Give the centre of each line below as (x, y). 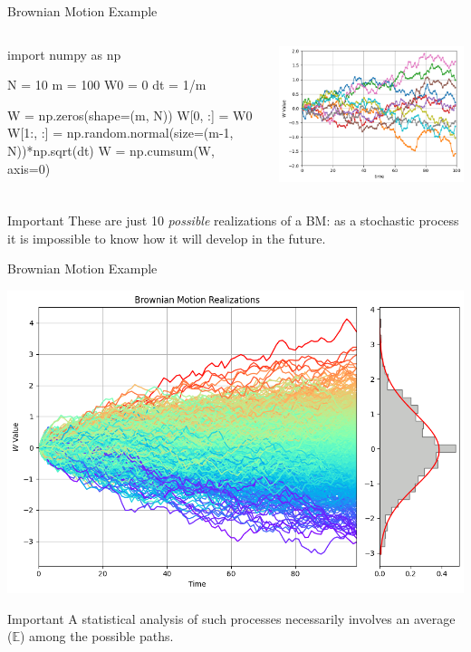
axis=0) (29, 168)
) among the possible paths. (97, 636)
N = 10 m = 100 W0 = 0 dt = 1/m (107, 85)
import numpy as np (64, 54)
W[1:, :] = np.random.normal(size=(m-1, (120, 133)
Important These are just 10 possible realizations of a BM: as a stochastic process (233, 220)
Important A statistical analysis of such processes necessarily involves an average (231, 618)
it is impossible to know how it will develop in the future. (167, 238)
